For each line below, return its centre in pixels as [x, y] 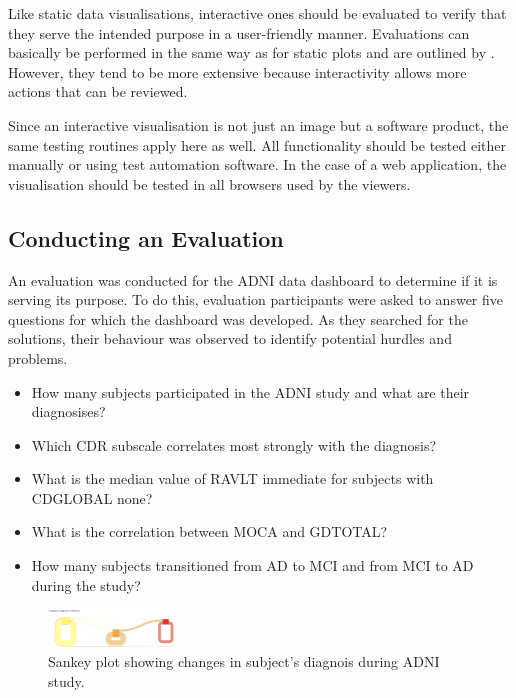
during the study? [86, 584]
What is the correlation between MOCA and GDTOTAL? [209, 531]
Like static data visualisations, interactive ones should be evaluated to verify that [257, 13]
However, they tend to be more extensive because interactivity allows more [237, 71]
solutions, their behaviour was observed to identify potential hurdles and [230, 338]
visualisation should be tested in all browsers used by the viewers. [209, 183]
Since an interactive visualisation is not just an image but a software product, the [258, 124]
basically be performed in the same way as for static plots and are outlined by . [251, 52]
